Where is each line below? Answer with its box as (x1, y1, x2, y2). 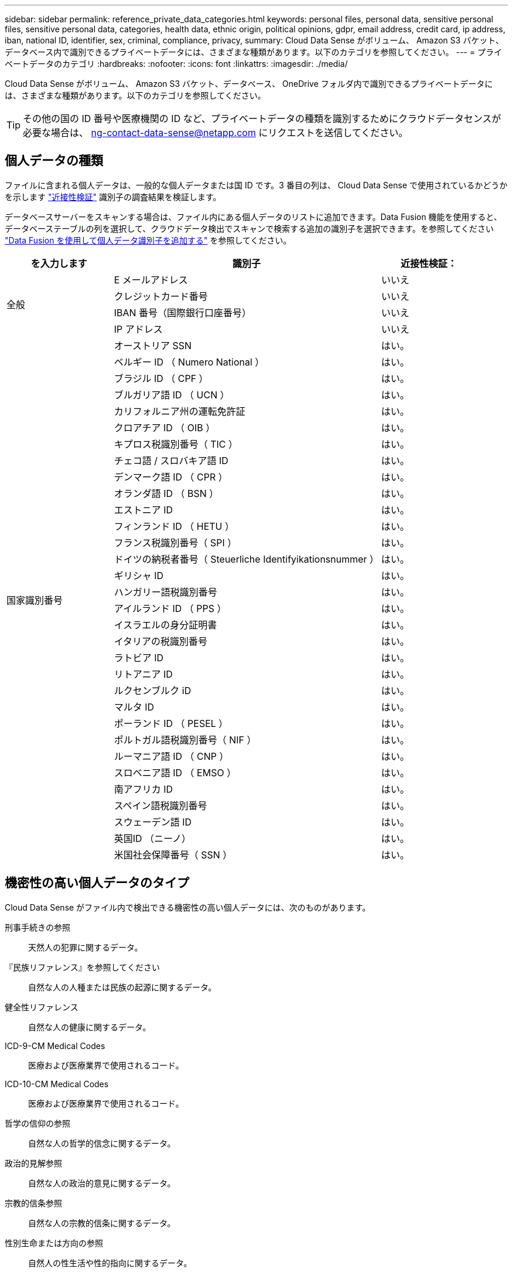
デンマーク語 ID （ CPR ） (114, 471, 228, 483)
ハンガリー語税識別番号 (114, 586, 217, 598)
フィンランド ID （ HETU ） (114, 520, 235, 532)
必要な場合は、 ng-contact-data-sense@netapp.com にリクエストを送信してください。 (23, 127, 408, 138)
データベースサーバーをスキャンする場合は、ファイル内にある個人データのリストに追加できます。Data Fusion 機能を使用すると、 (5, 211, 502, 222)
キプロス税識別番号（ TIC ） (114, 438, 238, 450)
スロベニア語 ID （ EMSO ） (114, 766, 237, 779)
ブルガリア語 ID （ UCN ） (114, 388, 230, 401)
